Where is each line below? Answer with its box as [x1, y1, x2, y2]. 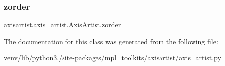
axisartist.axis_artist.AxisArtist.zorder [4, 20, 121, 30]
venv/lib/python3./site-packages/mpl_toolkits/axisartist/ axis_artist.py [4, 52, 221, 63]
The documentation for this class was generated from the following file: [4, 36, 218, 46]
